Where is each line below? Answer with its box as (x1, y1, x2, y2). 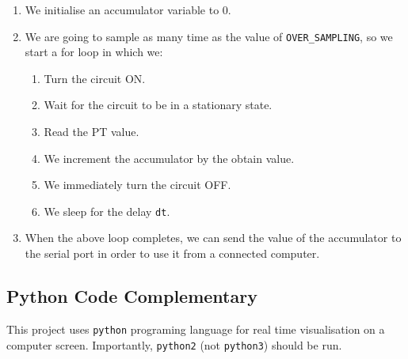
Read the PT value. (44, 123, 139, 140)
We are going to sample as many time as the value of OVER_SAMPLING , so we (25, 28, 393, 44)
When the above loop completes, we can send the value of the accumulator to (25, 229, 402, 246)
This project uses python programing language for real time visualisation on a (6, 320, 385, 337)
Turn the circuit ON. (44, 70, 146, 86)
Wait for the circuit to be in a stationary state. (44, 96, 273, 113)
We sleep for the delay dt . (44, 202, 170, 219)
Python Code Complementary (6, 284, 257, 308)
